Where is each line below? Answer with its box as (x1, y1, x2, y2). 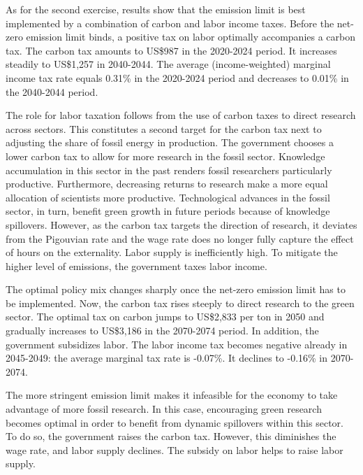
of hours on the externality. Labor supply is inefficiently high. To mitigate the (6, 245, 338, 260)
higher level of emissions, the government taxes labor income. (6, 258, 267, 273)
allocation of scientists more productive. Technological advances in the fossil (6, 190, 330, 204)
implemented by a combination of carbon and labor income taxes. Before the (6, 15, 334, 30)
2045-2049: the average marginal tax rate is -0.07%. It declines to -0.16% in (6, 350, 328, 365)
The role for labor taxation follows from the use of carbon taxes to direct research (6, 108, 356, 122)
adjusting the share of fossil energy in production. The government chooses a (6, 135, 334, 150)
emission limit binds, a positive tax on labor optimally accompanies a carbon (26, 29, 356, 44)
